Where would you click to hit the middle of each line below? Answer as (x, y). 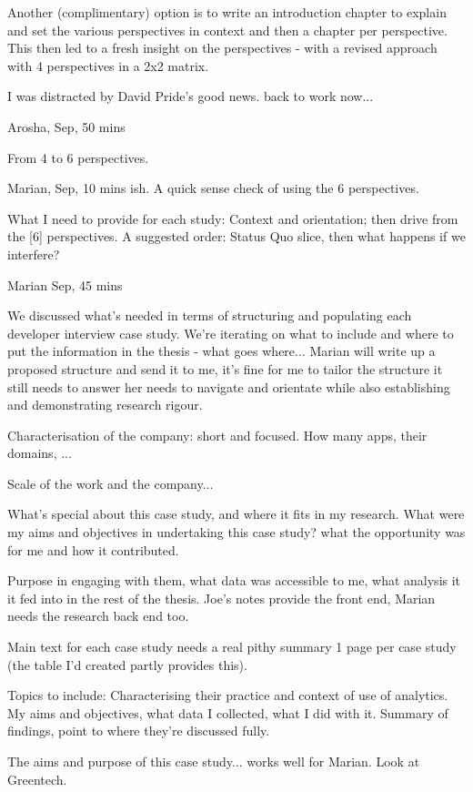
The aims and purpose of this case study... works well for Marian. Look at (214, 761)
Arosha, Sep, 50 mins (66, 126)
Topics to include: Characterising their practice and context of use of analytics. (228, 695)
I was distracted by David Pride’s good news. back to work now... (191, 96)
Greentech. (37, 779)
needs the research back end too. (98, 616)
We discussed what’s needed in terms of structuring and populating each (210, 315)
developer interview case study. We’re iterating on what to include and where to (231, 333)
